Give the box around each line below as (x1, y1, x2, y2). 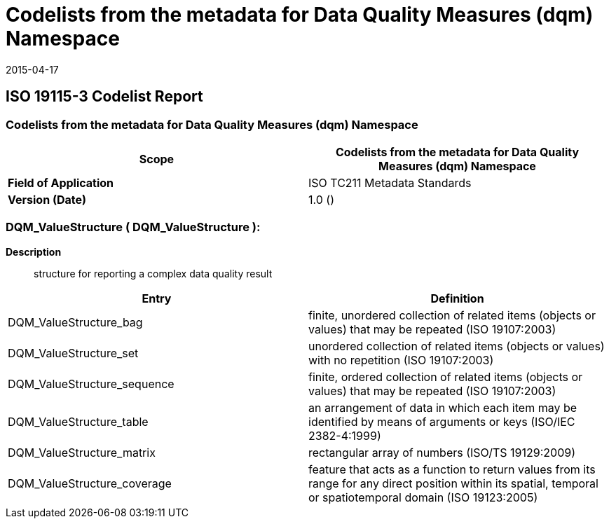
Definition (430, 291, 484, 305)
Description (6, 245, 62, 258)
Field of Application (8, 175, 114, 190)
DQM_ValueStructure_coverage (8, 476, 172, 490)
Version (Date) (8, 192, 87, 207)
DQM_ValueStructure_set (8, 345, 139, 360)
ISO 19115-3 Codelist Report (6, 88, 203, 106)
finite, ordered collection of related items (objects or (308, 369, 583, 384)
